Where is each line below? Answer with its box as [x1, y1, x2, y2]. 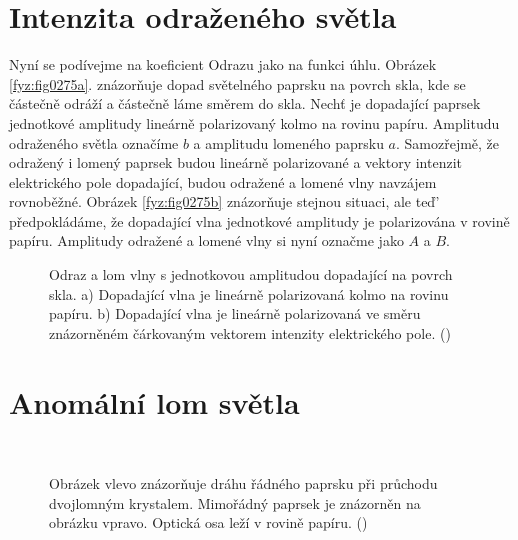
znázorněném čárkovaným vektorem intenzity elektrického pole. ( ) [49, 322, 451, 343]
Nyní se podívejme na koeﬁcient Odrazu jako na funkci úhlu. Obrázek [9, 54, 437, 75]
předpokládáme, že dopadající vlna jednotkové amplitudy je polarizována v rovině [9, 210, 510, 231]
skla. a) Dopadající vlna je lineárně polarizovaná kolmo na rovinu [49, 283, 449, 304]
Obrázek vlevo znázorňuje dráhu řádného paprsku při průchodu [49, 473, 438, 494]
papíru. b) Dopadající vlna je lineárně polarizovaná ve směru [49, 303, 421, 324]
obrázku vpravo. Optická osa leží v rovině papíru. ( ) [49, 512, 368, 533]
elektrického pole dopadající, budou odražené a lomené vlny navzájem [9, 171, 437, 192]
